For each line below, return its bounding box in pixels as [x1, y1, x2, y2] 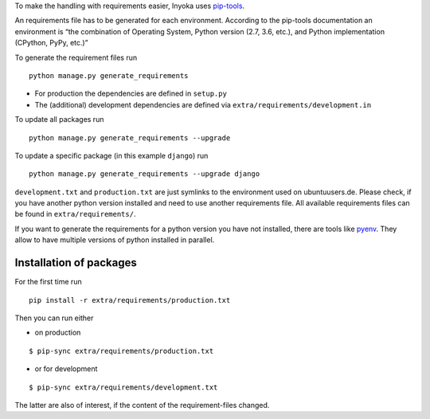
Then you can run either [14, 313, 94, 323]
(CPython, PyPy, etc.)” [14, 38, 88, 48]
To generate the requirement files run [14, 53, 138, 62]
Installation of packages [14, 256, 137, 270]
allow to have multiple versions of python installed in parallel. [14, 235, 215, 245]
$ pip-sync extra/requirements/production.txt [29, 347, 214, 355]
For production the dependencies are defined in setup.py [34, 88, 227, 99]
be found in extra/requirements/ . [14, 209, 136, 219]
